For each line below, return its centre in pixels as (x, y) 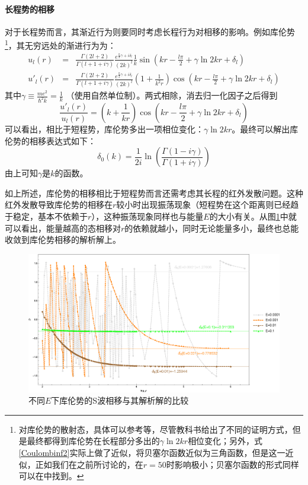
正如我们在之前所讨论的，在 (89, 464)
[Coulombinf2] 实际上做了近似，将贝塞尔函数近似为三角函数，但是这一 (152, 452)
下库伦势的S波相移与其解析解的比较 (120, 400)
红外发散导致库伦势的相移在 (59, 205)
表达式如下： (71, 140)
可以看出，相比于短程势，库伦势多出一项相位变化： (104, 129)
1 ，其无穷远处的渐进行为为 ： (60, 45)
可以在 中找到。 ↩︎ (51, 476)
